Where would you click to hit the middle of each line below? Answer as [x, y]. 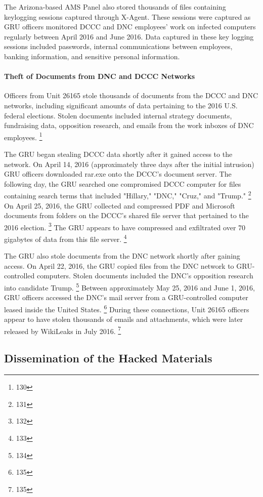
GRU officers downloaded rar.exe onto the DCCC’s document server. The [118, 174]
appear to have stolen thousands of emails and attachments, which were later [124, 319]
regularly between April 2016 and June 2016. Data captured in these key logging [129, 36]
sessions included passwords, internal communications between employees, [118, 46]
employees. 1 [23, 136]
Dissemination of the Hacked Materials [108, 358]
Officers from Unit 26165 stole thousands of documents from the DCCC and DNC [131, 95]
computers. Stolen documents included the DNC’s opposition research [145, 276]
